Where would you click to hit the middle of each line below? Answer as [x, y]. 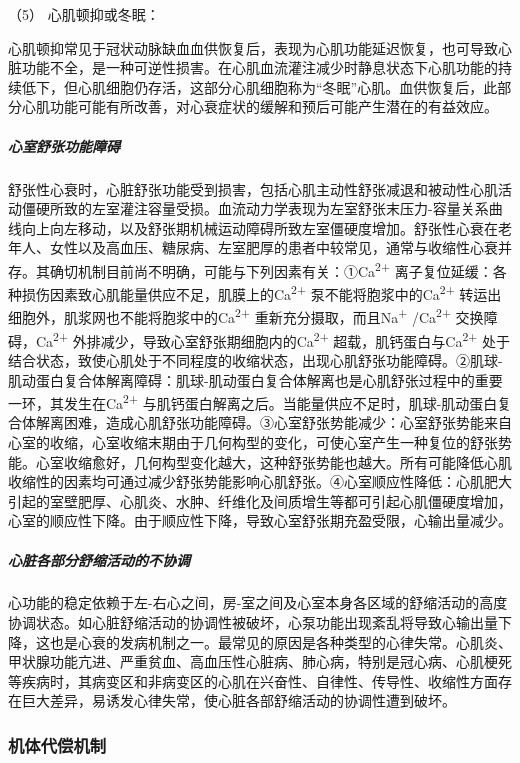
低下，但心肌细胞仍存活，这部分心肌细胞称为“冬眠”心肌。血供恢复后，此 [259, 86]
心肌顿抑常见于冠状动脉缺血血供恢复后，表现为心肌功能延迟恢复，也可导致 [253, 47]
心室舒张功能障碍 [64, 145]
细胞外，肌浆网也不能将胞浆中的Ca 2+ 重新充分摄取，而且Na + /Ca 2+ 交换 [246, 316]
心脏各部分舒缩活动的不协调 [99, 559]
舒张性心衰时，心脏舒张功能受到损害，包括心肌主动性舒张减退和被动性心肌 [253, 188]
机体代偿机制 [57, 744]
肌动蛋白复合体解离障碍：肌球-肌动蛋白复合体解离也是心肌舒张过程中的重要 [255, 379]
